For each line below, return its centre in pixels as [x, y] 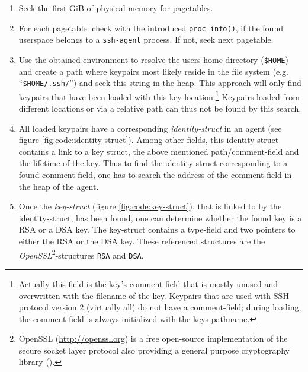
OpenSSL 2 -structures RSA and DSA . [81, 254]
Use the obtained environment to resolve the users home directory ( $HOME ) [153, 59]
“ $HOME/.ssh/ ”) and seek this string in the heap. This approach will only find [160, 83]
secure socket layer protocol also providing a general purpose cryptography [154, 350]
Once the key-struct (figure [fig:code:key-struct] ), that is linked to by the [150, 206]
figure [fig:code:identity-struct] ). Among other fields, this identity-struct [149, 140]
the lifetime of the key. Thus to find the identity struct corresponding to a [153, 163]
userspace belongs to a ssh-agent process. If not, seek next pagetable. [146, 39]
